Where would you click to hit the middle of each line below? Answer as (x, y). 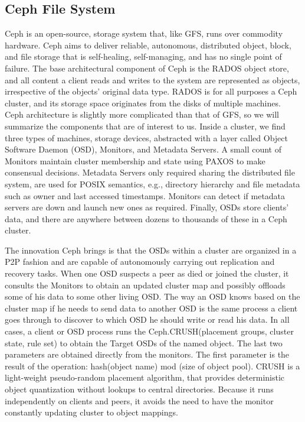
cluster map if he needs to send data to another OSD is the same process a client (151, 308)
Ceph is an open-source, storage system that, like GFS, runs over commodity (144, 33)
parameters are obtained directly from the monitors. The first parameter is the (147, 354)
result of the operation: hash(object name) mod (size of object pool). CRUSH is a (152, 366)
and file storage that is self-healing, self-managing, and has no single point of (143, 56)
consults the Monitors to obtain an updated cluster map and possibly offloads (145, 285)
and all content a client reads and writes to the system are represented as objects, (152, 79)
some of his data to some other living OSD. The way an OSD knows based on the (152, 296)
